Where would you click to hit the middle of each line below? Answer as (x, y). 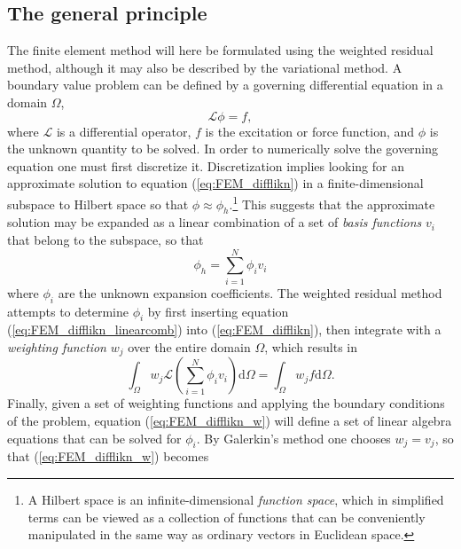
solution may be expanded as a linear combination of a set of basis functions (215, 222)
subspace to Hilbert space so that (98, 204)
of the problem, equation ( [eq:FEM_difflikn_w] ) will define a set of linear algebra (230, 420)
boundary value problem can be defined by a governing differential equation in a (225, 85)
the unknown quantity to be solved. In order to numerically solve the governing (223, 149)
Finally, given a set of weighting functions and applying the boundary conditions (226, 403)
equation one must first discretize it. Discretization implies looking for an (206, 165)
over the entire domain (189, 346)
